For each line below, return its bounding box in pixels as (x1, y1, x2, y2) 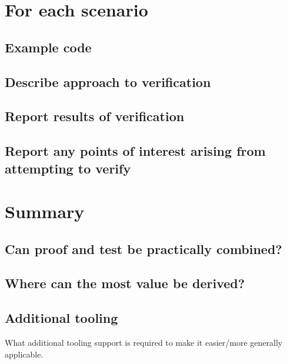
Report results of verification (5, 107, 185, 125)
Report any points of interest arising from (5, 142, 266, 160)
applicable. (5, 348, 44, 360)
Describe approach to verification (5, 72, 211, 91)
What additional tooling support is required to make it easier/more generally (5, 336, 283, 349)
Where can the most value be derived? (5, 274, 245, 292)
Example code (5, 38, 92, 56)
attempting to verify (5, 159, 131, 177)
